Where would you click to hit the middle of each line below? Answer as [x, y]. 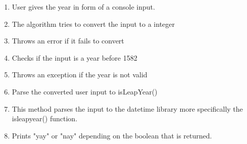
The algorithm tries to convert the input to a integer [93, 23]
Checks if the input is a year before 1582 [75, 57]
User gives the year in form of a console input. [83, 7]
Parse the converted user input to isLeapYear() [85, 91]
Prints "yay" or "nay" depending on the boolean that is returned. [112, 135]
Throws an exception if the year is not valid [80, 75]
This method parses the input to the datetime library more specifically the [127, 108]
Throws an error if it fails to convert [68, 41]
